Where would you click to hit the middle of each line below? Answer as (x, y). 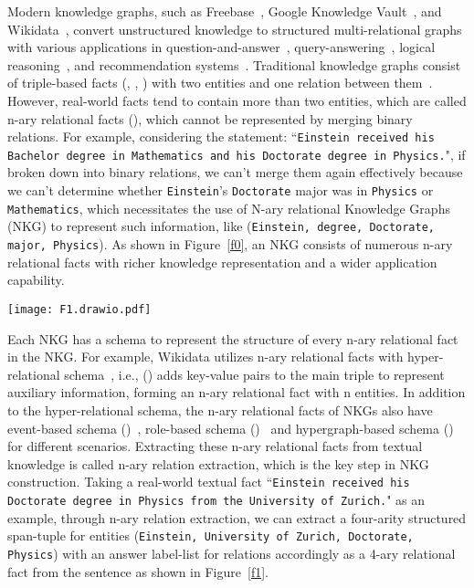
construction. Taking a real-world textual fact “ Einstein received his (209, 482)
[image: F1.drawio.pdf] (79, 309)
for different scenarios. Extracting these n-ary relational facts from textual (215, 446)
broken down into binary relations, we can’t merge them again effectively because (235, 172)
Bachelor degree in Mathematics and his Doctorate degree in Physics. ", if (237, 154)
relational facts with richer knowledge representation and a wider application (222, 262)
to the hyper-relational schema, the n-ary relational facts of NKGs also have (220, 409)
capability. (36, 280)
